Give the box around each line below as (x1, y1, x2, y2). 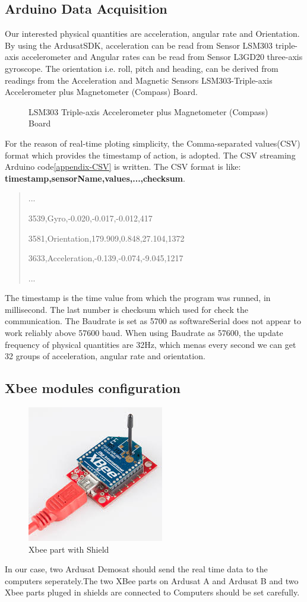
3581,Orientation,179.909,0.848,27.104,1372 (28, 232, 185, 244)
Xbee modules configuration (5, 379, 181, 397)
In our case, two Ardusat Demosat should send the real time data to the (5, 563, 268, 575)
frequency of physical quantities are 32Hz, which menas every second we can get (5, 338, 296, 350)
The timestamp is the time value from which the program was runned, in (5, 292, 271, 304)
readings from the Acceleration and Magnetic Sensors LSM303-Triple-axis (5, 74, 273, 86)
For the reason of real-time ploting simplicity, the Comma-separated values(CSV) (5, 137, 300, 149)
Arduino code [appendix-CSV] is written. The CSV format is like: (5, 160, 241, 173)
